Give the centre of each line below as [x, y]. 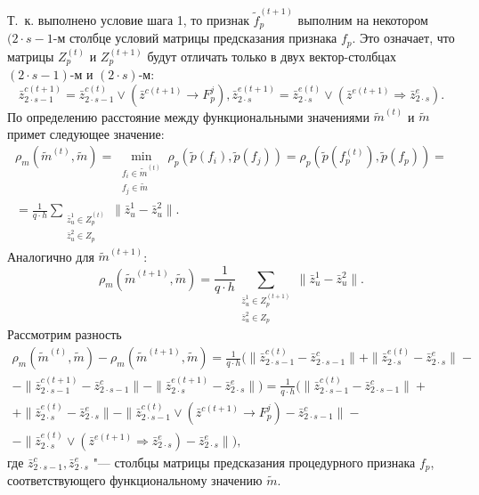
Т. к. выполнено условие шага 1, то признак [128, 19]
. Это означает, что [403, 38]
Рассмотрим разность [65, 334]
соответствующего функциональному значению [135, 480]
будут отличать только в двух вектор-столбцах [272, 56]
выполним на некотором [363, 19]
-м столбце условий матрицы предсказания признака [195, 38]
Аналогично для [51, 256]
